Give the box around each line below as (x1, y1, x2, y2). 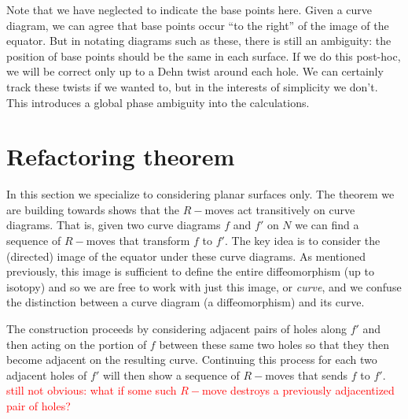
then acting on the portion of (6, 336, 147, 352)
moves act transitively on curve (204, 201, 355, 217)
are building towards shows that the (6, 201, 180, 217)
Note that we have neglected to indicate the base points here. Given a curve (6, 2, 372, 17)
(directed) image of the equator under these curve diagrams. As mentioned (6, 247, 366, 264)
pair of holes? (6, 398, 71, 413)
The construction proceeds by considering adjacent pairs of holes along (6, 321, 347, 337)
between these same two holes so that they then (159, 336, 390, 352)
